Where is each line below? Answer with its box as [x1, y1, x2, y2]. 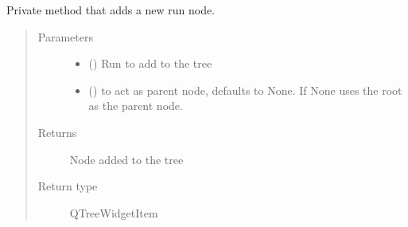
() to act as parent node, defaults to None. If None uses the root [88, 81, 402, 98]
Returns [37, 123, 77, 140]
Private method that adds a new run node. [6, 2, 216, 18]
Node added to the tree [69, 151, 184, 167]
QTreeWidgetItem [69, 204, 158, 221]
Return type [37, 178, 98, 194]
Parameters [37, 28, 93, 45]
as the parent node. [88, 97, 183, 114]
